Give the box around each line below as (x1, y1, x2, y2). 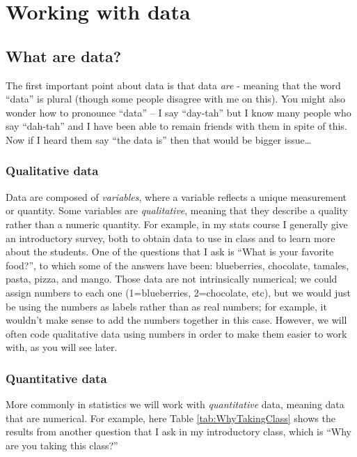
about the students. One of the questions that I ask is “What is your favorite (6, 244, 334, 259)
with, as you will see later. (6, 340, 118, 354)
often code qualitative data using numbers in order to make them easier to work (6, 326, 347, 340)
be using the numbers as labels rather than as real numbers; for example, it (6, 299, 327, 313)
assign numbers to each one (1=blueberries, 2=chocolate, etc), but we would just (6, 285, 351, 299)
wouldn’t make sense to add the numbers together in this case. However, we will (6, 313, 347, 327)
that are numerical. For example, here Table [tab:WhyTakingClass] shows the (6, 410, 335, 425)
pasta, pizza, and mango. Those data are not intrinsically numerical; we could (6, 271, 338, 286)
